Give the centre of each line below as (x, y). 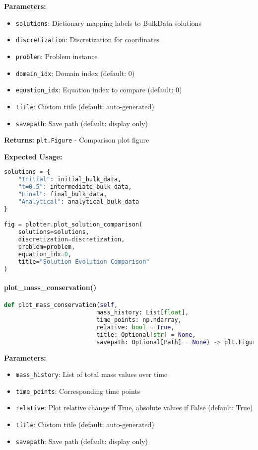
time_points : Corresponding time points (78, 391)
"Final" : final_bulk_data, (63, 194)
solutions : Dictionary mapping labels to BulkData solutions (108, 23)
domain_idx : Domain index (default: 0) (75, 73)
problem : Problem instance (57, 56)
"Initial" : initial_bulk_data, (70, 180)
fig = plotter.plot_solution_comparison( (73, 225)
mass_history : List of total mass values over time (92, 374)
